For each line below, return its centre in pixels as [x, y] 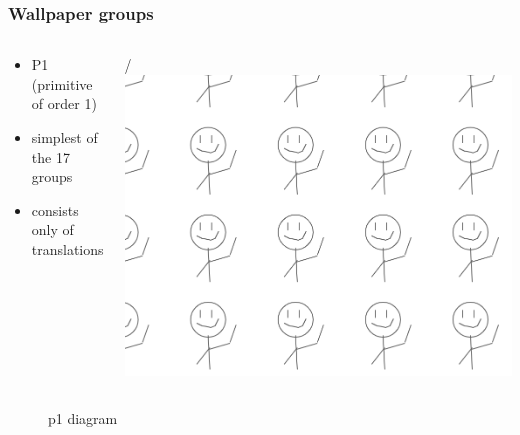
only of [52, 229]
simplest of [64, 137]
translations [67, 248]
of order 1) [64, 103]
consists [55, 209]
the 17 [50, 156]
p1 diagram [83, 418]
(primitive [62, 83]
